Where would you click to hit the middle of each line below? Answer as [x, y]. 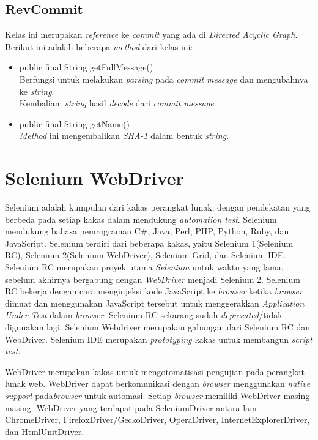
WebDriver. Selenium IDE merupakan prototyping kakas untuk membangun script [159, 339]
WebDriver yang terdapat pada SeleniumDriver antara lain [146, 407]
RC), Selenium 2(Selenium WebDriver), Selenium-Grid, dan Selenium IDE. [146, 255]
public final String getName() [74, 123]
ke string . [37, 91]
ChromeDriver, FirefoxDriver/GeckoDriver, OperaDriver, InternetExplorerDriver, [157, 419]
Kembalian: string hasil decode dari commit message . [118, 103]
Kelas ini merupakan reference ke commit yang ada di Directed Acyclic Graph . [151, 35]
